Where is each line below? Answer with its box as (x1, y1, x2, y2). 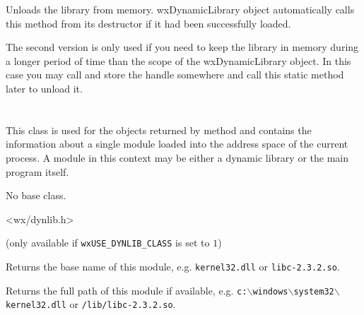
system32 (293, 286, 334, 297)
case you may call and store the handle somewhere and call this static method (6, 67, 344, 82)
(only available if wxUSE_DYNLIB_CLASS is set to (6, 235, 210, 250)
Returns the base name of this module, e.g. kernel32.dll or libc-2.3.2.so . (6, 258, 340, 273)
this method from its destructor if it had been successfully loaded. (6, 16, 291, 30)
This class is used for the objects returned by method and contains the (6, 122, 312, 137)
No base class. (6, 188, 66, 203)
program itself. (6, 164, 69, 179)
